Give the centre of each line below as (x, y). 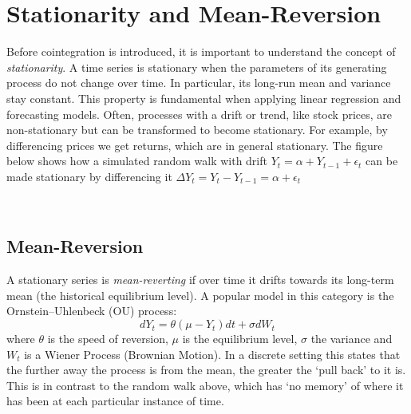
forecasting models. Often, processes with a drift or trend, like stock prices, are (200, 114)
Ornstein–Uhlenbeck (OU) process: (92, 311)
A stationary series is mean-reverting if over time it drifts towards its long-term (200, 280)
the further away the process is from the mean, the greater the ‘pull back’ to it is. (206, 370)
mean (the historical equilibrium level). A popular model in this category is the (200, 295)
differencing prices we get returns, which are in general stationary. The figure (195, 145)
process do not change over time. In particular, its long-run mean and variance (199, 83)
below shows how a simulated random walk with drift (137, 161)
